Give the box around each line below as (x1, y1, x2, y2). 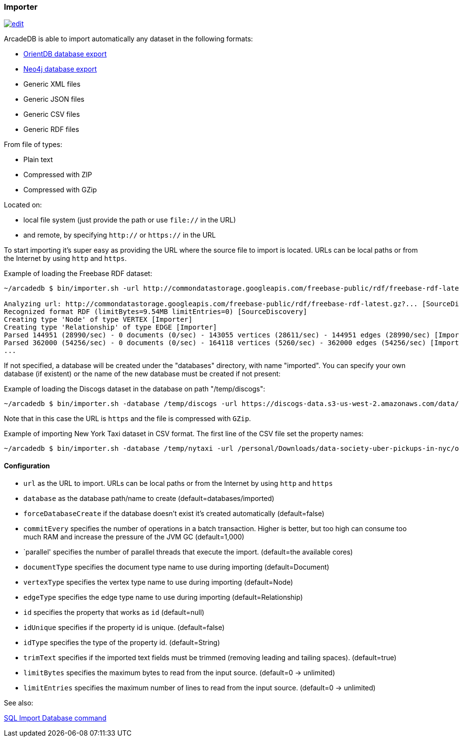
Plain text (23, 155, 53, 164)
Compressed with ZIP (23, 170, 92, 179)
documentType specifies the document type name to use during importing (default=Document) (23, 562, 330, 571)
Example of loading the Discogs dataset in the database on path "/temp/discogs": (4, 385, 265, 393)
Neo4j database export (23, 65, 97, 74)
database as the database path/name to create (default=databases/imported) (23, 494, 275, 502)
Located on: (4, 201, 42, 209)
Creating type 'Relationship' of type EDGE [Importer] (4, 323, 217, 332)
